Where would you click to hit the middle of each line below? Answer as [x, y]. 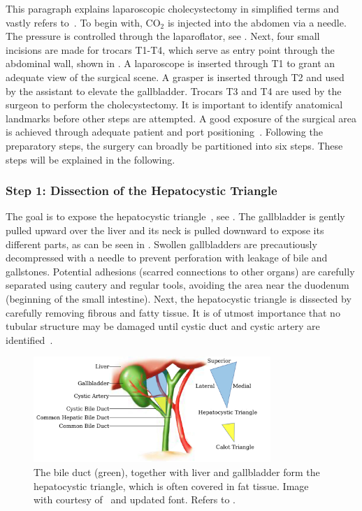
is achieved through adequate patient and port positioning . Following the [164, 132]
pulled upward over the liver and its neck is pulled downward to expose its [165, 230]
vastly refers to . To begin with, [74, 22]
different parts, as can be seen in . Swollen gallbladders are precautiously [161, 244]
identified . [29, 339]
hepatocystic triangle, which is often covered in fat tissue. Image [171, 485]
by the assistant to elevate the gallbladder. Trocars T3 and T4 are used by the [174, 91]
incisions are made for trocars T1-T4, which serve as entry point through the [170, 49]
